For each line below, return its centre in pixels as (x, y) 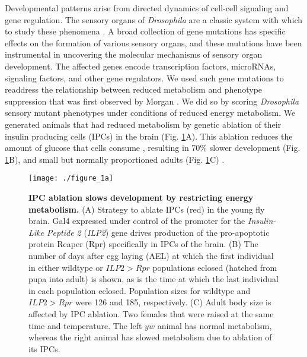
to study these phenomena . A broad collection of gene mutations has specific (145, 31)
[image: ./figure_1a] (71, 178)
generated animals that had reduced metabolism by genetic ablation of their (143, 124)
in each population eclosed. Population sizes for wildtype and (140, 290)
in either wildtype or (66, 267)
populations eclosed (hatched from (215, 267)
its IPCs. (44, 348)
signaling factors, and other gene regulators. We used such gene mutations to (144, 78)
